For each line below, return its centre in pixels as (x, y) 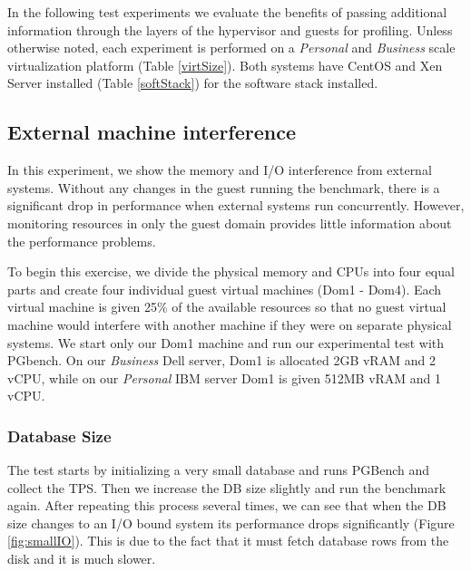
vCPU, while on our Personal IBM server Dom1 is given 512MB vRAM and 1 (225, 377)
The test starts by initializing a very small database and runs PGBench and (219, 470)
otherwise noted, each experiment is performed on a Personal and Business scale (231, 48)
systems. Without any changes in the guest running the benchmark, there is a (224, 187)
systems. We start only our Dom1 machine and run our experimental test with (226, 342)
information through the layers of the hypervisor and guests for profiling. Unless (230, 29)
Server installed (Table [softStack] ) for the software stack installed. (193, 83)
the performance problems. (82, 241)
